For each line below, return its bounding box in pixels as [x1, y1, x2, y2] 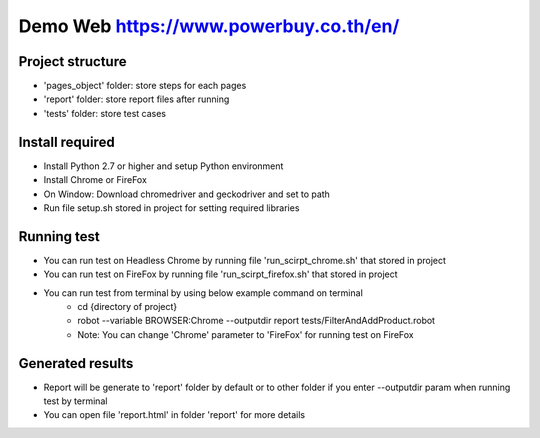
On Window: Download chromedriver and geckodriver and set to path [43, 188, 330, 200]
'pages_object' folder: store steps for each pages [43, 80, 247, 92]
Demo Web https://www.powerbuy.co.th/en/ [18, 15, 400, 37]
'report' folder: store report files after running [43, 93, 230, 105]
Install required [18, 133, 115, 150]
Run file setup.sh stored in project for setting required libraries [43, 201, 300, 214]
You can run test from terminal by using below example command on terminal [43, 286, 364, 299]
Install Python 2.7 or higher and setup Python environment [43, 160, 284, 172]
